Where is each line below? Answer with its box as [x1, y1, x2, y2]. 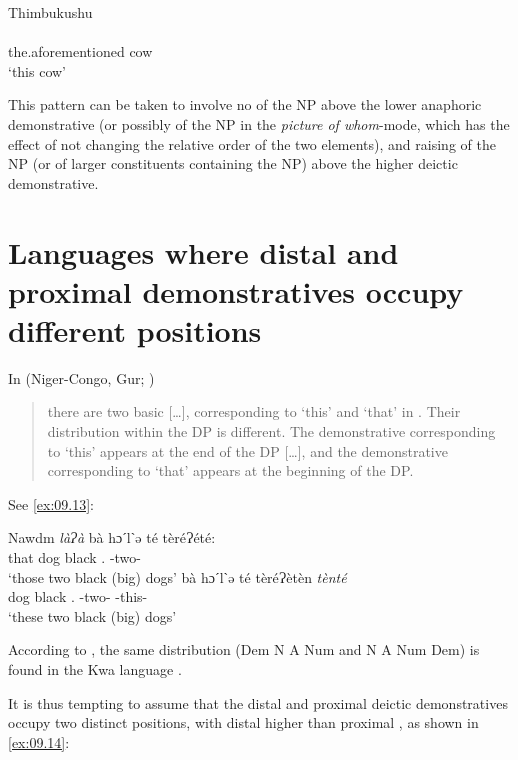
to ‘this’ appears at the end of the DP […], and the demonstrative [47, 440, 448, 461]
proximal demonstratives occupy [8, 270, 464, 311]
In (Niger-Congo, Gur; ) [8, 367, 155, 388]
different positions [8, 309, 262, 350]
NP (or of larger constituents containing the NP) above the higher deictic [8, 153, 458, 174]
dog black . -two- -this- [8, 586, 148, 607]
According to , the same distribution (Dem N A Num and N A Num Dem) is [8, 639, 480, 660]
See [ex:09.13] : [8, 493, 94, 514]
